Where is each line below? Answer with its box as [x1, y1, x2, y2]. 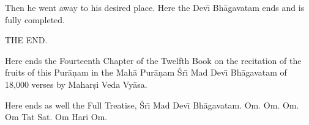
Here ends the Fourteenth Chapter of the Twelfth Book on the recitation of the [5, 54, 302, 66]
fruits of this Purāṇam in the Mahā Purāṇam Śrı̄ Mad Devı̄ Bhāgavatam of [5, 66, 287, 79]
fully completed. [5, 13, 65, 26]
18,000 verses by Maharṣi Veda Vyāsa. [5, 77, 147, 90]
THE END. [5, 34, 48, 46]
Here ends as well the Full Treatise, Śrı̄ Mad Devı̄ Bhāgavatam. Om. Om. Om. [5, 98, 299, 111]
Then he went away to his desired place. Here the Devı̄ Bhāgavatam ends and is [5, 1, 305, 13]
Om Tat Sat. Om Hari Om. [5, 110, 108, 123]
